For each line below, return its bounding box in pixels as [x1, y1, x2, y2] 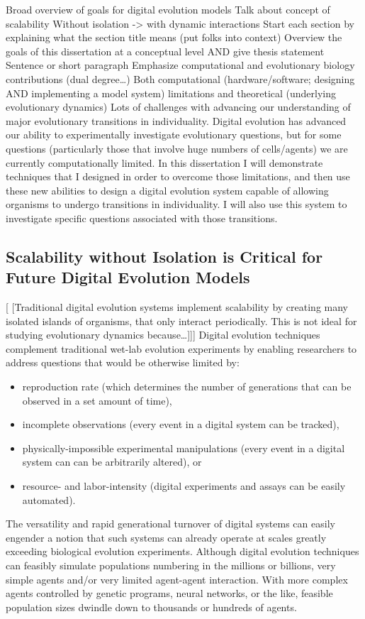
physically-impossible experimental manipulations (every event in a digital [22, 440, 345, 455]
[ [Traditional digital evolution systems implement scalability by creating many [6, 300, 349, 314]
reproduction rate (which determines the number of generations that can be [22, 379, 352, 394]
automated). [22, 492, 76, 507]
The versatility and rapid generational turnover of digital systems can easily [6, 516, 335, 531]
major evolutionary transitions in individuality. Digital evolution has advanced [6, 113, 347, 128]
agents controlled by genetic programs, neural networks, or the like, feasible [6, 586, 333, 601]
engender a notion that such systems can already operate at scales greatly [6, 530, 327, 544]
